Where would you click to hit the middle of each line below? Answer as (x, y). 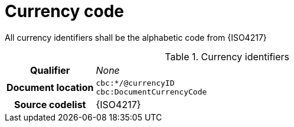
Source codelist (50, 104)
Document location (50, 87)
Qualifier (50, 70)
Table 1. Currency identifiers (227, 56)
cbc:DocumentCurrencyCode (151, 92)
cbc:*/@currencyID (135, 83)
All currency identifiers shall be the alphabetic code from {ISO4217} (136, 37)
